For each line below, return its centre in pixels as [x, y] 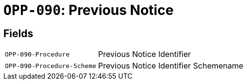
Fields [18, 33]
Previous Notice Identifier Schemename [171, 66]
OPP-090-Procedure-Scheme [51, 66]
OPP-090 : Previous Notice [88, 10]
